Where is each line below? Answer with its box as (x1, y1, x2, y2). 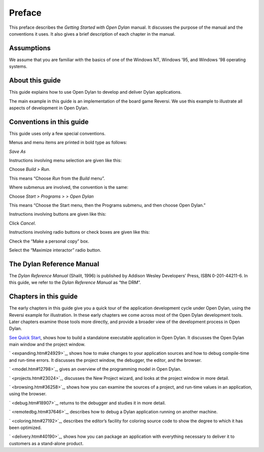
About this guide (9, 76, 61, 85)
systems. (9, 63, 27, 69)
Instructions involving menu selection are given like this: (9, 158, 122, 163)
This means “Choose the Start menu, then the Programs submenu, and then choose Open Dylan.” (9, 202, 206, 208)
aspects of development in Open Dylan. (9, 105, 89, 111)
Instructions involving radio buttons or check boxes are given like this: (9, 229, 150, 235)
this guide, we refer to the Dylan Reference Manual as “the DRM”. (9, 280, 141, 286)
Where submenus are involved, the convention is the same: (9, 185, 129, 190)
